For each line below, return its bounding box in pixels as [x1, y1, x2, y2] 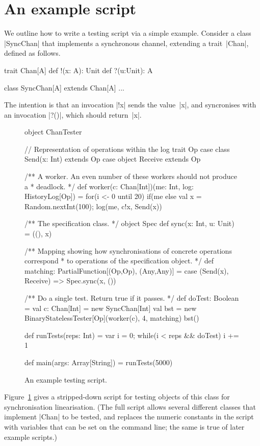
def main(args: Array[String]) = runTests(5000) [24, 356, 173, 367]
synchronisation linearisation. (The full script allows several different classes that [4, 401, 256, 412]
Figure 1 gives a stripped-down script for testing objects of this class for [4, 391, 230, 402]
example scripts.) [4, 431, 58, 442]
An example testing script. [24, 374, 107, 385]
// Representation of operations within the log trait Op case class [24, 143, 230, 154]
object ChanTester [24, 126, 82, 137]
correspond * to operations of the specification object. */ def [24, 255, 214, 266]
